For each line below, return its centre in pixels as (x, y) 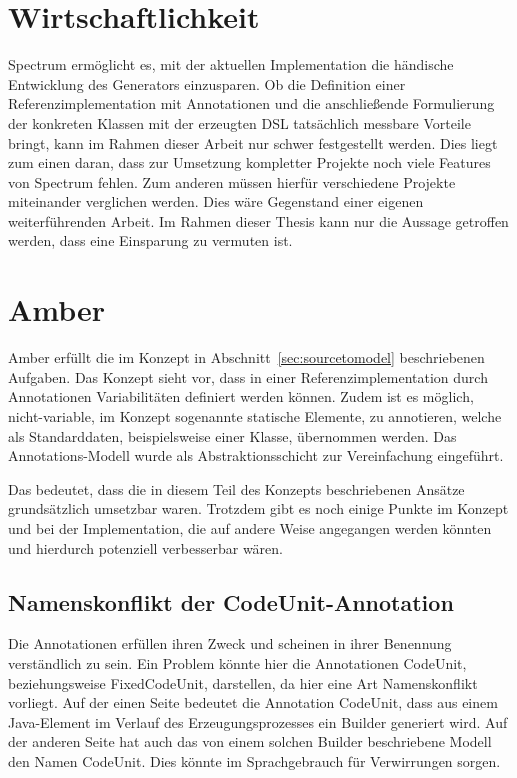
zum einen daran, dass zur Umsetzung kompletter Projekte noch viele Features (249, 162)
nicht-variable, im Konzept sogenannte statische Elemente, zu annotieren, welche (255, 415)
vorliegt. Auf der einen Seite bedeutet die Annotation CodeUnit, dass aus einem (253, 702)
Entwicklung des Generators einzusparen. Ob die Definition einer (207, 83)
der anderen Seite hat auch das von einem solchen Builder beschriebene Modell (250, 741)
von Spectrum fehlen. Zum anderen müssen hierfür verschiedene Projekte (232, 181)
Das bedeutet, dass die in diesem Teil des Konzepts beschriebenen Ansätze (236, 488)
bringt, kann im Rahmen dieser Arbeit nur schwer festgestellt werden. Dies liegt (253, 142)
